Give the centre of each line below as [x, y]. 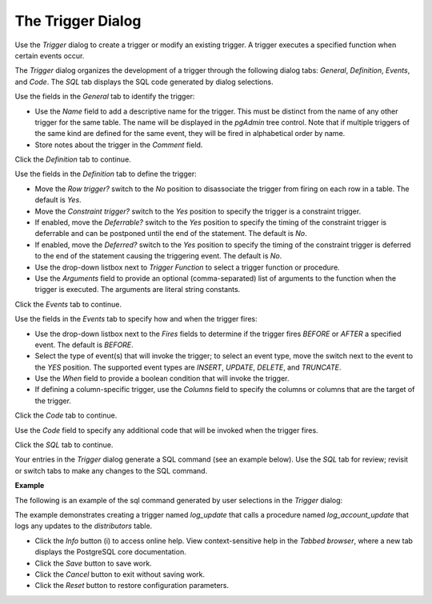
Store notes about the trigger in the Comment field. [119, 145]
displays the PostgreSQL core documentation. [111, 552]
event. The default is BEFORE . [84, 345]
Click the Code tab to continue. [66, 415]
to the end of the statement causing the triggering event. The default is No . [158, 256]
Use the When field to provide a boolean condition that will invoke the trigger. [162, 378]
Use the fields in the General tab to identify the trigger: [105, 97]
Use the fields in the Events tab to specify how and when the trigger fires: [136, 319]
